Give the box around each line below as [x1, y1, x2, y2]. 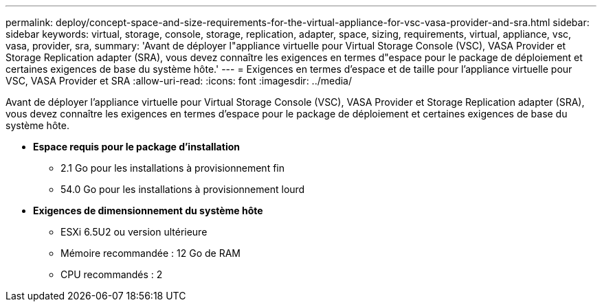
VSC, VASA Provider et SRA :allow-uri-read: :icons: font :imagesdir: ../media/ [5, 75, 353, 87]
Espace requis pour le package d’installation [33, 141, 240, 152]
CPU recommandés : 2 [60, 269, 163, 280]
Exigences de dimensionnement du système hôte [33, 205, 263, 216]
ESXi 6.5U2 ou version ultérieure [60, 226, 208, 238]
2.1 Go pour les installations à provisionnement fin [60, 162, 285, 174]
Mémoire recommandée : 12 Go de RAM [60, 247, 241, 259]
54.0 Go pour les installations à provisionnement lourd [60, 183, 305, 195]
